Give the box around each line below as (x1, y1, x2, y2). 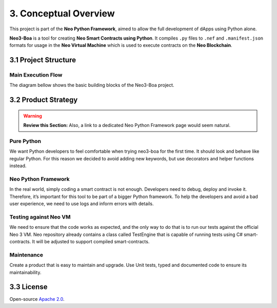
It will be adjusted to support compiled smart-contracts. (32, 239, 150, 245)
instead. (9, 162, 27, 169)
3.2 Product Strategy (9, 96, 78, 104)
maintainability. (9, 269, 42, 275)
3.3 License (9, 283, 48, 292)
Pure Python (9, 138, 41, 145)
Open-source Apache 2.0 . (9, 296, 65, 302)
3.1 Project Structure (9, 56, 76, 64)
